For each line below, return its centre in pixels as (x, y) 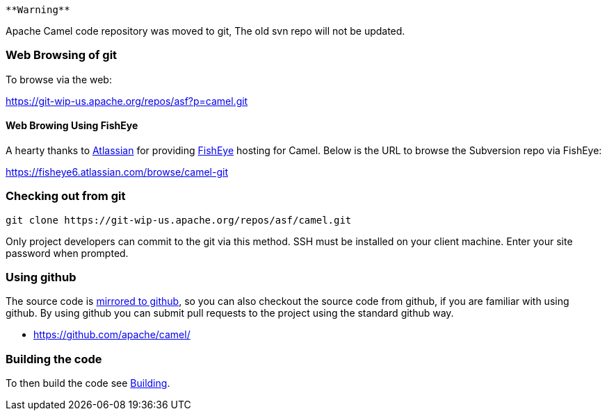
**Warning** (38, 10)
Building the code (54, 359)
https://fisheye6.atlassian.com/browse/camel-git (117, 172)
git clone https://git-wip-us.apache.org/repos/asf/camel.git (179, 220)
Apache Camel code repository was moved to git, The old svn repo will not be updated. (205, 31)
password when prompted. (67, 253)
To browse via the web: (59, 79)
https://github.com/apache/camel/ (112, 335)
